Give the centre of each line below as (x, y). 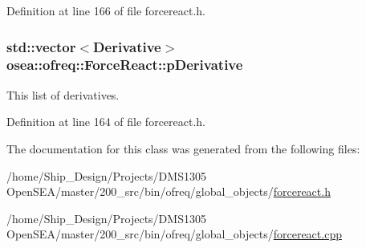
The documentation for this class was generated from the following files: (183, 148)
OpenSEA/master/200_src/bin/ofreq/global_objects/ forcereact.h (169, 191)
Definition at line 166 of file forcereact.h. (106, 10)
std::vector (41, 46)
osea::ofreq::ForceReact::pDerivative (125, 65)
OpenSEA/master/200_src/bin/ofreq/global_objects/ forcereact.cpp (174, 234)
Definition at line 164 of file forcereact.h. (106, 122)
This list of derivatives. (63, 94)
